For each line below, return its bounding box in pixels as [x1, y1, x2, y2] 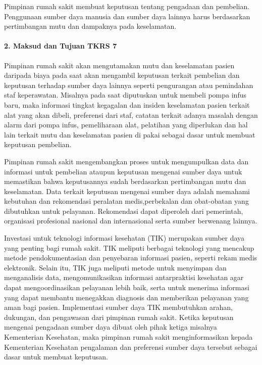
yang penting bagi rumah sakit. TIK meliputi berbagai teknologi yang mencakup [4, 242, 254, 253]
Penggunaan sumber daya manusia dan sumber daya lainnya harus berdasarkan [4, 11, 250, 21]
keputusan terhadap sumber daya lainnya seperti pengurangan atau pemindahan [4, 79, 253, 90]
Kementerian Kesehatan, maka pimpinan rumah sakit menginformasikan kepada [4, 332, 253, 342]
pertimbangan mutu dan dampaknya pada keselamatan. [4, 21, 177, 31]
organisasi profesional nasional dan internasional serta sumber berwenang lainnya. [4, 215, 257, 226]
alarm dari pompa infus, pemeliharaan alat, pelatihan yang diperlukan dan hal [4, 119, 248, 130]
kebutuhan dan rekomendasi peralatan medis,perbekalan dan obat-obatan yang [4, 196, 249, 206]
